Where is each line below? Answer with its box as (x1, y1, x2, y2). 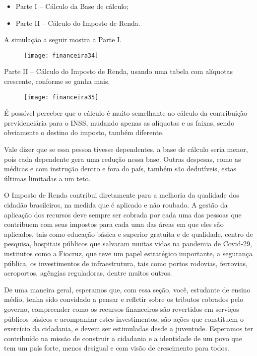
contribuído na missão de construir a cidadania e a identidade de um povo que (4, 333, 242, 343)
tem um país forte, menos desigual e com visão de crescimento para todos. (4, 343, 229, 353)
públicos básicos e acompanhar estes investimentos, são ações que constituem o (4, 313, 244, 324)
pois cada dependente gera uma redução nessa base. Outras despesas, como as (4, 153, 241, 164)
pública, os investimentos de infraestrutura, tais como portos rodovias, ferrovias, (4, 258, 248, 268)
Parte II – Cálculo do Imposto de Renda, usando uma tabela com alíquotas (4, 66, 233, 76)
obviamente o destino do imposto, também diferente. (4, 127, 164, 138)
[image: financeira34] (24, 52, 99, 59)
